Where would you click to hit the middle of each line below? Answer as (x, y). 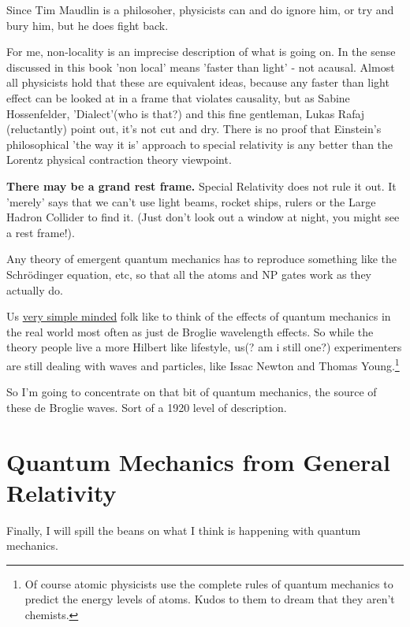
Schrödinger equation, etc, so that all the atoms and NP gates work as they (189, 274)
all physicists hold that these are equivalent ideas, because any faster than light (198, 82)
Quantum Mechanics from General (198, 461)
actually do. (35, 289)
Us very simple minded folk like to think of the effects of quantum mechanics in (199, 316)
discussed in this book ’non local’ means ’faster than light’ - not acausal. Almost (201, 67)
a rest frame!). (41, 232)
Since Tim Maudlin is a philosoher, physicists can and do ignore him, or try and (200, 9)
